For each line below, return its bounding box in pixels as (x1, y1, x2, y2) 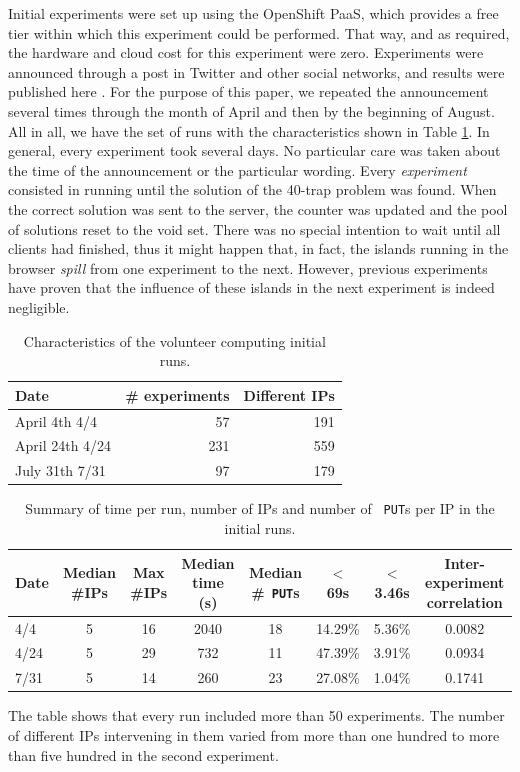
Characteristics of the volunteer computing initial (23, 330, 326, 351)
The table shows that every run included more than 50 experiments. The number (8, 705, 505, 726)
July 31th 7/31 (15, 460, 106, 481)
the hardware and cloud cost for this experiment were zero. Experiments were (8, 42, 484, 63)
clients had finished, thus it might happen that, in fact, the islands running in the (8, 238, 509, 259)
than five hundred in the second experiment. (8, 744, 279, 765)
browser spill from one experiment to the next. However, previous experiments (8, 257, 488, 278)
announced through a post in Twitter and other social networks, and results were (8, 61, 505, 82)
